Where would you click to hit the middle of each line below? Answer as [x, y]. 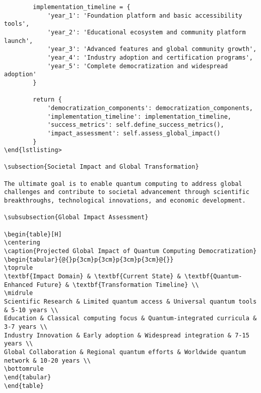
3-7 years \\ [26, 327]
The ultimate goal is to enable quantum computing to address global [123, 184]
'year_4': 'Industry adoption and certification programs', [150, 57]
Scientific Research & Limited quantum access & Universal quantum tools [130, 301]
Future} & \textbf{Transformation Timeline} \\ [118, 285]
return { [47, 100]
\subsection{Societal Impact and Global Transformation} [102, 167]
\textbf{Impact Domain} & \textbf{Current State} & [92, 276]
